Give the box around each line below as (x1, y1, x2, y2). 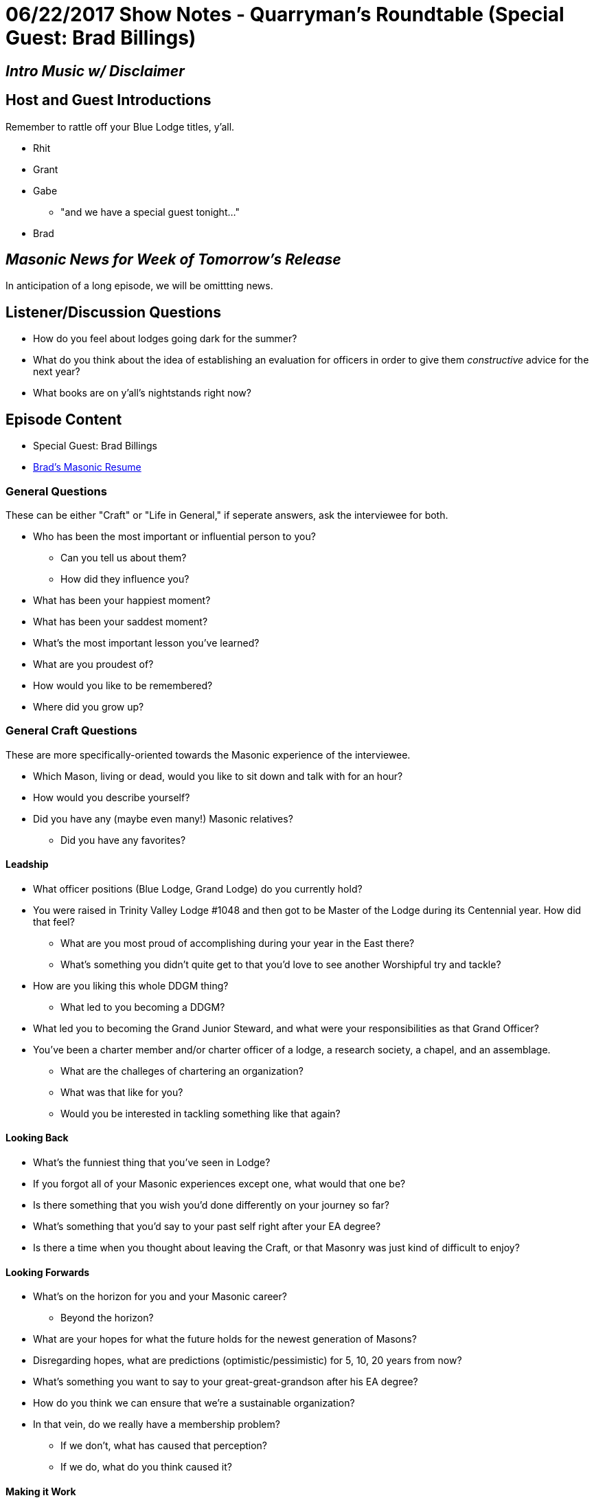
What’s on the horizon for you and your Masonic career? (33, 1290, 287, 1303)
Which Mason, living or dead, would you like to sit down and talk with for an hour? (33, 770, 403, 782)
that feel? (33, 915, 75, 928)
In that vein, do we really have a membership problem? (33, 1418, 280, 1431)
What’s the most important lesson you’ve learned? (33, 636, 260, 649)
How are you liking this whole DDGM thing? (33, 979, 229, 992)
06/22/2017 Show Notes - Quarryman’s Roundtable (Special (5, 3, 564, 26)
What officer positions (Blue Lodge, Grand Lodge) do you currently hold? (33, 882, 363, 895)
